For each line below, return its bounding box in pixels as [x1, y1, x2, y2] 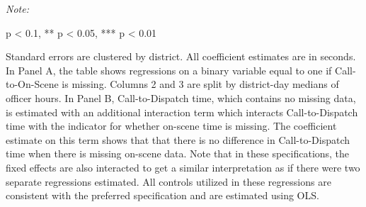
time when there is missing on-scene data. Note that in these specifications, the [6, 146, 350, 161]
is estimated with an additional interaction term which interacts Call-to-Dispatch [6, 104, 358, 119]
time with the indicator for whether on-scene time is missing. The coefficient [6, 118, 337, 133]
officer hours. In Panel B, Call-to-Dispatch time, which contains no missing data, [6, 90, 356, 105]
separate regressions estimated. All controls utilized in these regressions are [6, 174, 331, 189]
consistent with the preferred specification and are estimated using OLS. [6, 188, 319, 203]
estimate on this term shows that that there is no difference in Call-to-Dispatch [6, 132, 350, 147]
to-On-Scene [6, 77, 59, 91]
